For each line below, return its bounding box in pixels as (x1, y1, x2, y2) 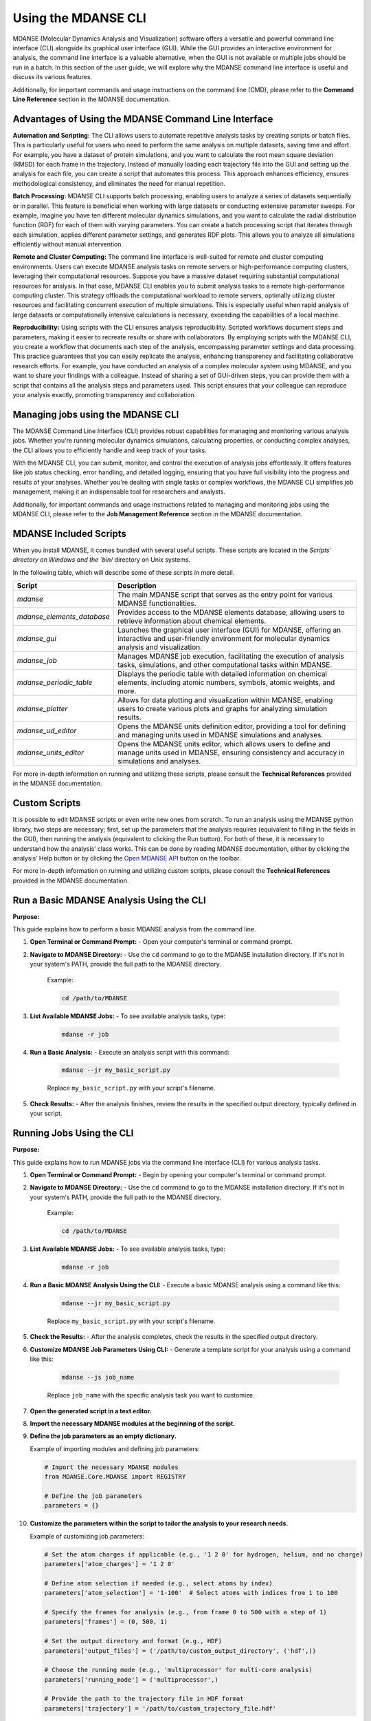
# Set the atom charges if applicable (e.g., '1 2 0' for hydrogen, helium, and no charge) (44, 1550, 363, 1559)
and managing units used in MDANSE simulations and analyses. (117, 730, 324, 740)
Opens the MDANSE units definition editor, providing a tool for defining (117, 721, 346, 731)
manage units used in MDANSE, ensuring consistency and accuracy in (117, 748, 345, 757)
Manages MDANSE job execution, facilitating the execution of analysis (117, 651, 345, 661)
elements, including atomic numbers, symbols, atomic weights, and (117, 678, 335, 688)
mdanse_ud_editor (16, 726, 77, 736)
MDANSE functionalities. (117, 599, 197, 609)
